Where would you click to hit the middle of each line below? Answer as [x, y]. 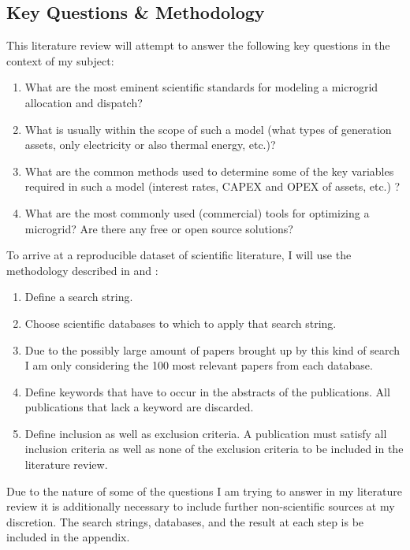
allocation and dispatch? [84, 102]
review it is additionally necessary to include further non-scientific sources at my [201, 506]
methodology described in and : [82, 270]
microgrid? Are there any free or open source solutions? [159, 228]
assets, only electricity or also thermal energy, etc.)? [150, 145]
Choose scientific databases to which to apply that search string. [181, 323]
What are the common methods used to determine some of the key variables [209, 171]
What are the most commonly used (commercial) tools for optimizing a [197, 212]
